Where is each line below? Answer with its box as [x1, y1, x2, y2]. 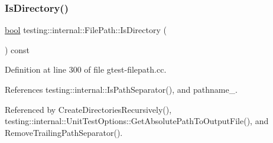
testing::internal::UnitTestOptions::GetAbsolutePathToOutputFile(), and [5, 115, 269, 127]
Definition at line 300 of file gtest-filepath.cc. [5, 63, 167, 76]
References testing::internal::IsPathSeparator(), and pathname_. [5, 83, 238, 95]
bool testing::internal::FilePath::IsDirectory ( [5, 24, 167, 36]
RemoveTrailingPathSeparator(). [5, 126, 123, 138]
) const [5, 43, 30, 56]
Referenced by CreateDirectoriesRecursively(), [5, 103, 172, 115]
